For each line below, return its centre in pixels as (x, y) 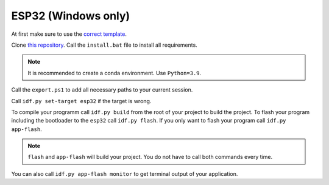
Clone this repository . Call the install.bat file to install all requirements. (104, 45)
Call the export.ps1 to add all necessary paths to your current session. (102, 90)
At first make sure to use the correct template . (69, 34)
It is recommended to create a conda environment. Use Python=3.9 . (115, 73)
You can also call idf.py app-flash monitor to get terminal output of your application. (125, 173)
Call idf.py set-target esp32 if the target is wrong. (81, 101)
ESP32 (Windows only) (71, 16)
